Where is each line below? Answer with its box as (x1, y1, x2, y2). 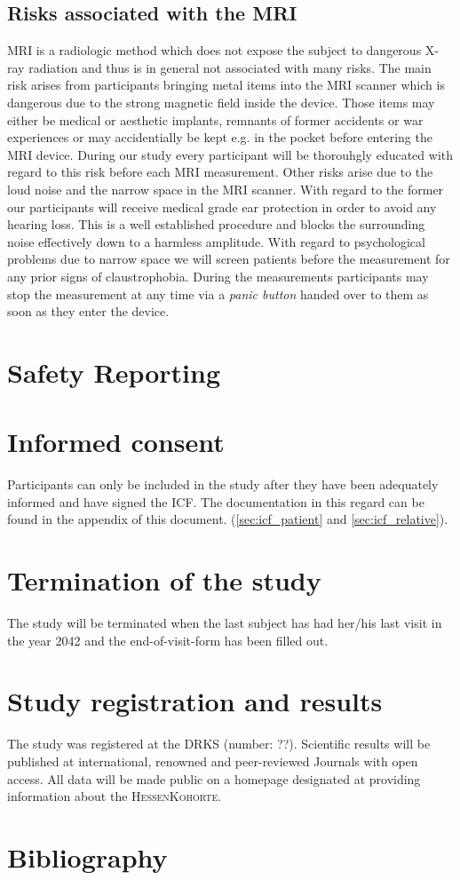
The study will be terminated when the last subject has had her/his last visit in (7, 614, 442, 632)
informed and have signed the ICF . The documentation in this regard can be (7, 492, 424, 511)
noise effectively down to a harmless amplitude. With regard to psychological (7, 232, 425, 250)
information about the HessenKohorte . (7, 787, 222, 805)
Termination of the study (7, 562, 321, 599)
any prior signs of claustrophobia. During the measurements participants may (7, 266, 429, 285)
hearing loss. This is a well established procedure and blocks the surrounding (7, 215, 425, 234)
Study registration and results (7, 683, 383, 719)
